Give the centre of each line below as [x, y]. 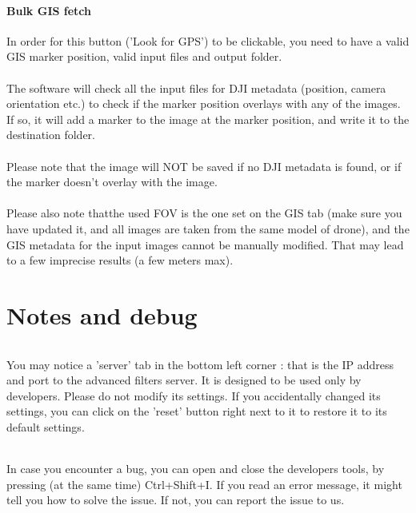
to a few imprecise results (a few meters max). [120, 260]
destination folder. [51, 135]
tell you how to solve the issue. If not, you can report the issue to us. [176, 500]
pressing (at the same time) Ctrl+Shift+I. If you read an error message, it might [204, 484]
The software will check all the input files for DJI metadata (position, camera [196, 87]
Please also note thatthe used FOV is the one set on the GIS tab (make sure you [204, 213]
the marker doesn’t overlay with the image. [112, 182]
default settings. [46, 427]
